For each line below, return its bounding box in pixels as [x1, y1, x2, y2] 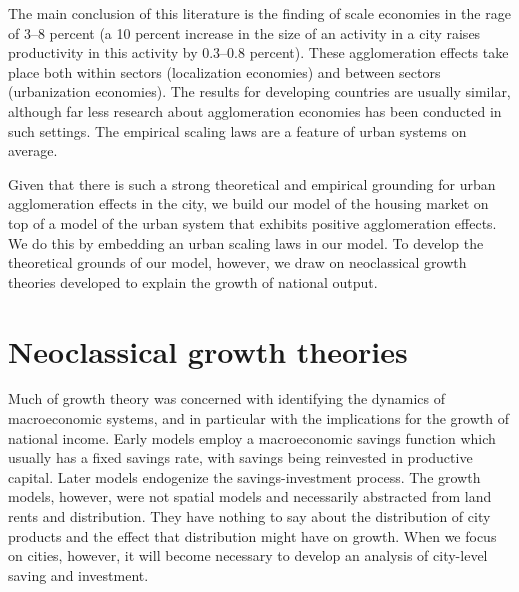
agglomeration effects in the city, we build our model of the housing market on [8, 193, 489, 214]
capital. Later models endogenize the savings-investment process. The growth [8, 466, 481, 487]
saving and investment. [8, 564, 149, 585]
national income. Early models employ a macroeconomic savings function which [8, 427, 496, 448]
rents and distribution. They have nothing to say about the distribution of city [8, 506, 491, 526]
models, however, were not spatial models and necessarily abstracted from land [8, 486, 492, 507]
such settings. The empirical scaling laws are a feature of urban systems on [8, 120, 467, 141]
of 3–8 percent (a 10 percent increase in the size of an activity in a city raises [8, 22, 481, 43]
